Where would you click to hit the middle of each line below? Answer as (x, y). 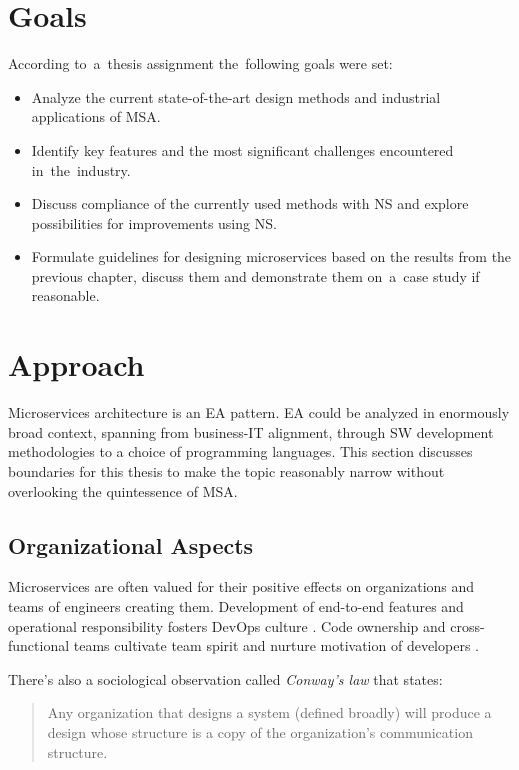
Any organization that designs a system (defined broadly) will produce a (269, 712)
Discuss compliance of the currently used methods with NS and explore (250, 203)
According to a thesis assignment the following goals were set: (200, 63)
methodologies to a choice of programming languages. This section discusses (240, 451)
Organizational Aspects (131, 544)
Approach (76, 364)
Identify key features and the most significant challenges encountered (242, 149)
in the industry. (81, 169)
